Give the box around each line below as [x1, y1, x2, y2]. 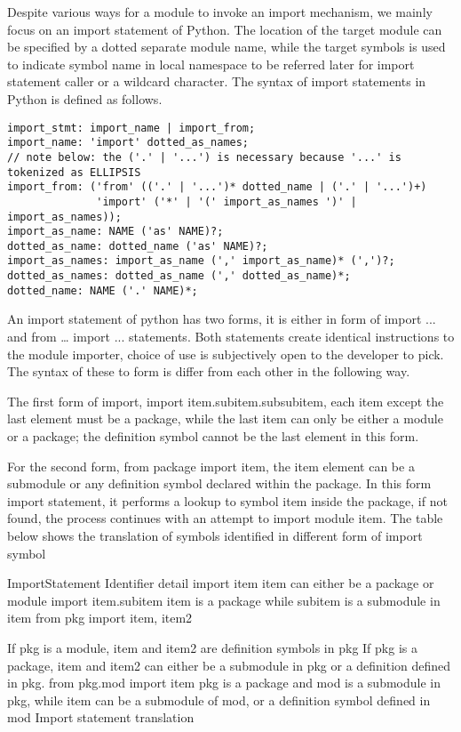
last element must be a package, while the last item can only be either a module [7, 409, 443, 428]
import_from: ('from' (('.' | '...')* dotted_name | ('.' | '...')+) [7, 181, 427, 194]
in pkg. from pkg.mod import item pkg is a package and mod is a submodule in [7, 673, 441, 692]
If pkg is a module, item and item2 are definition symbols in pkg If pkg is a [7, 638, 417, 656]
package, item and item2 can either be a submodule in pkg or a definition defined [7, 656, 451, 674]
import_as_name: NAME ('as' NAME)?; [7, 225, 224, 238]
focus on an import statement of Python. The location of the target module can [7, 20, 442, 38]
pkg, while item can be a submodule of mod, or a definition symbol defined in [7, 690, 431, 709]
